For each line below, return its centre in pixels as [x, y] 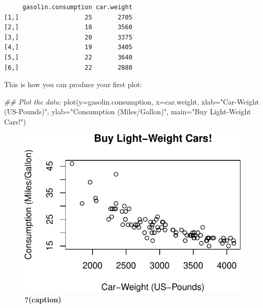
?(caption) [43, 299]
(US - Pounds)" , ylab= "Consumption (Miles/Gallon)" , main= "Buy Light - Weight [128, 111]
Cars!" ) [15, 121]
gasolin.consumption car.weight [77, 7]
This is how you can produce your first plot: [73, 84]
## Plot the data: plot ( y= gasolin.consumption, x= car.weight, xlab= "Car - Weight [132, 101]
